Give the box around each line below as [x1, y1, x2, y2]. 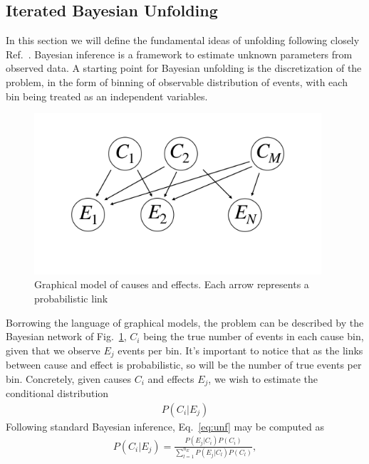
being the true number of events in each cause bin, [143, 329, 364, 344]
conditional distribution [6, 386, 109, 401]
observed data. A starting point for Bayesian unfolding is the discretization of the [6, 60, 362, 75]
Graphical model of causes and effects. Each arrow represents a [34, 277, 309, 292]
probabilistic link [34, 290, 108, 305]
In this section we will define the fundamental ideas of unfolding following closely [6, 33, 360, 48]
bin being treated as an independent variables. [6, 88, 208, 103]
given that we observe [6, 342, 100, 357]
